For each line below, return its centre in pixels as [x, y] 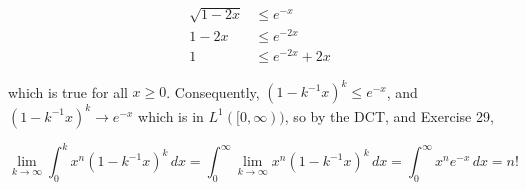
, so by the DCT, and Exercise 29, [389, 115]
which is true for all [68, 91]
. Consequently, [213, 91]
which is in [171, 115]
